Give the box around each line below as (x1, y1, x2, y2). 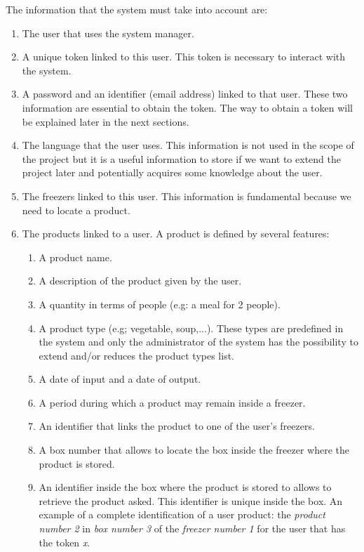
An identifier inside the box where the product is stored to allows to (39, 480, 332, 494)
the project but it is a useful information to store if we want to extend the (22, 151, 341, 166)
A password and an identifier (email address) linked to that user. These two (22, 86, 348, 101)
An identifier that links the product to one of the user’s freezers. (39, 419, 315, 433)
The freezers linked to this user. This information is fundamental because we (22, 188, 351, 203)
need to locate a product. (22, 202, 130, 217)
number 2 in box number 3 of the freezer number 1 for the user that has (39, 521, 346, 536)
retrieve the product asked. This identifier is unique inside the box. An (39, 493, 343, 508)
